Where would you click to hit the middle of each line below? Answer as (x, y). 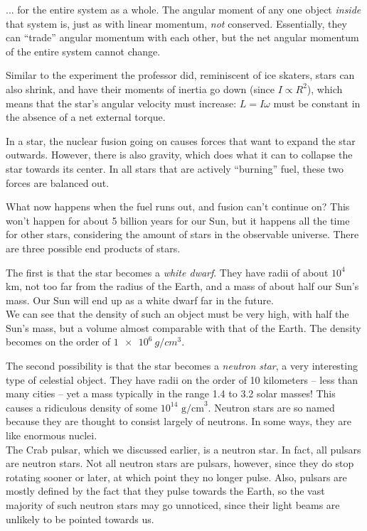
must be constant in (317, 103)
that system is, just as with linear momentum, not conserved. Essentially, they (176, 23)
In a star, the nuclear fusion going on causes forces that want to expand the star (181, 140)
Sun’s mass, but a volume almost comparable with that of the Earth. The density (183, 327)
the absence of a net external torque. (86, 117)
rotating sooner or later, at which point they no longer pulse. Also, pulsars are (176, 477)
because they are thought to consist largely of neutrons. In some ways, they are (179, 421)
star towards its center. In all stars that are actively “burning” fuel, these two (175, 168)
